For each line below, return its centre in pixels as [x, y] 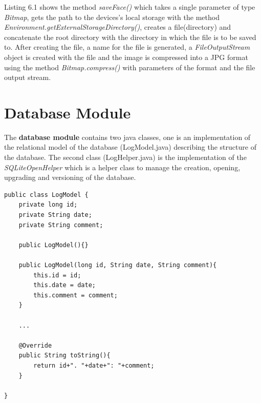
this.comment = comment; [75, 295]
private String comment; [61, 225]
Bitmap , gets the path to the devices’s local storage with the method [112, 17]
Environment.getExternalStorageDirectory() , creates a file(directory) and [118, 27]
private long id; [48, 205]
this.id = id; [57, 275]
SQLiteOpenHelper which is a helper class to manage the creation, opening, [122, 167]
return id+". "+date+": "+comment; [94, 365]
